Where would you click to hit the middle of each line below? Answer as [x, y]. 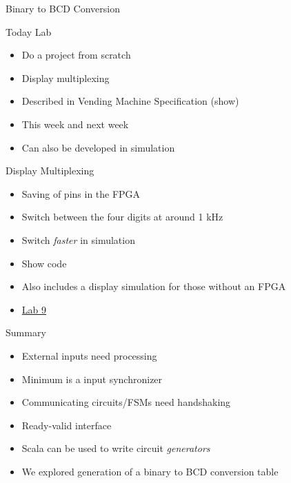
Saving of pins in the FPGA [81, 193]
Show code [44, 263]
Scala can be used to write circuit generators [116, 448]
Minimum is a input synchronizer [92, 379]
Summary [26, 332]
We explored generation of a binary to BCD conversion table [150, 471]
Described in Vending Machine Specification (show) [130, 101]
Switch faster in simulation [78, 239]
